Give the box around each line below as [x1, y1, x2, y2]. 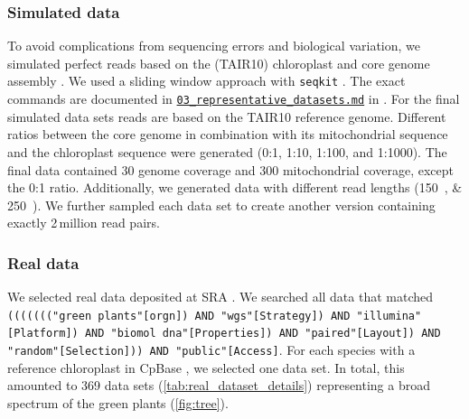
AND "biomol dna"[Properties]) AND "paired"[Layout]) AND [84, 327, 441, 340]
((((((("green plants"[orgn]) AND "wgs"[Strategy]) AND [7, 309, 351, 322]
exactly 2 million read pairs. [7, 213, 160, 232]
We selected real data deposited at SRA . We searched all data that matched [7, 287, 434, 306]
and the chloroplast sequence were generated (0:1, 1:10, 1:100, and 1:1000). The [7, 142, 447, 161]
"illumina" [356, 309, 422, 322]
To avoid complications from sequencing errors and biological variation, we [7, 36, 420, 55]
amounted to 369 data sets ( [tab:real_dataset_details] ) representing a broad [7, 376, 431, 395]
